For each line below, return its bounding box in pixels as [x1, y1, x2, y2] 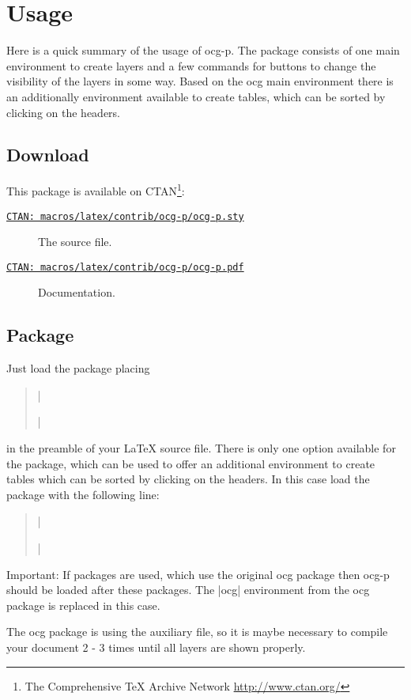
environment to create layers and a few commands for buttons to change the [6, 57, 376, 74]
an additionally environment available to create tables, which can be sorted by [6, 88, 386, 104]
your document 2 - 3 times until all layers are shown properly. [6, 638, 306, 655]
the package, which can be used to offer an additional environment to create [6, 455, 375, 471]
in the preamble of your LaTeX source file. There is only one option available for [6, 440, 396, 456]
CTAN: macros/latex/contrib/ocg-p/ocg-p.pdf [6, 261, 244, 273]
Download [6, 142, 89, 167]
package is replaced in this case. [6, 596, 160, 613]
